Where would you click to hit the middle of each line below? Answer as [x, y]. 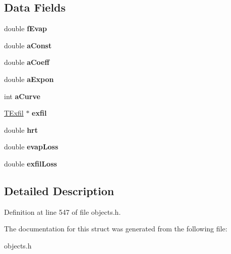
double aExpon [29, 79]
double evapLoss [31, 147]
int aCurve [22, 96]
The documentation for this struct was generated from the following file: [116, 229]
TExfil [14, 113]
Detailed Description [59, 190]
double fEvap [25, 28]
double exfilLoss [31, 163]
